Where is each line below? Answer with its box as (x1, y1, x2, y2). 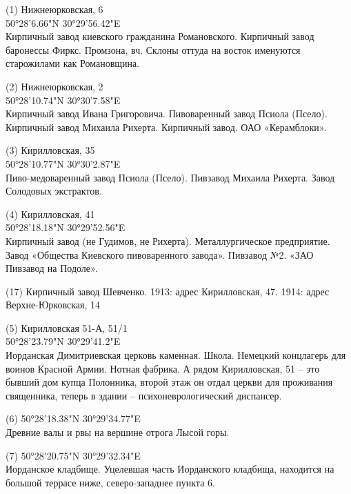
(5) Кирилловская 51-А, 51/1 (6, 320, 128, 335)
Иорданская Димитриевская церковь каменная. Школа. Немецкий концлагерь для (6, 348, 346, 362)
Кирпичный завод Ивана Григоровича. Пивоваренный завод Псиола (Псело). (6, 106, 328, 121)
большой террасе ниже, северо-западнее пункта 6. (6, 475, 215, 489)
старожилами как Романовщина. (6, 56, 140, 70)
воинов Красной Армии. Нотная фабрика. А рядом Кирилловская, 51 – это (6, 361, 320, 375)
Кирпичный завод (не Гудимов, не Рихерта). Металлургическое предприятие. (6, 233, 330, 248)
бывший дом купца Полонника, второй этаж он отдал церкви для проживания (6, 375, 333, 389)
